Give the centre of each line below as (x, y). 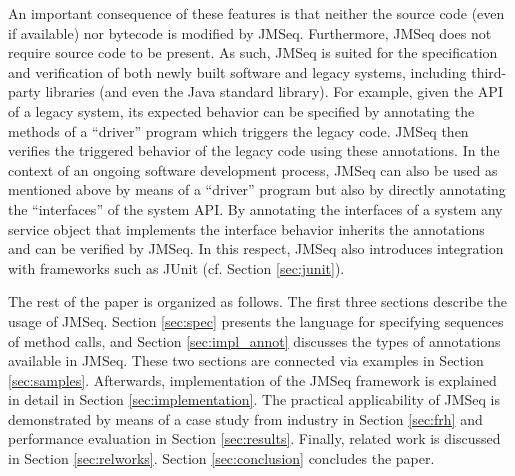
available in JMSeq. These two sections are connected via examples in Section (246, 360)
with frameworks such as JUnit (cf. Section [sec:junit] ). (176, 267)
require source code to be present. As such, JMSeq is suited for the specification (253, 52)
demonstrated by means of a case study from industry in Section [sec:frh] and (245, 418)
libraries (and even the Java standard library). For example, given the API (274, 91)
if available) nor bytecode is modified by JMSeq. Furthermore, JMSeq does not (250, 32)
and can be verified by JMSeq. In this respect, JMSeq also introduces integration (256, 248)
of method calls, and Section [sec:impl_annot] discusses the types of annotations (254, 340)
